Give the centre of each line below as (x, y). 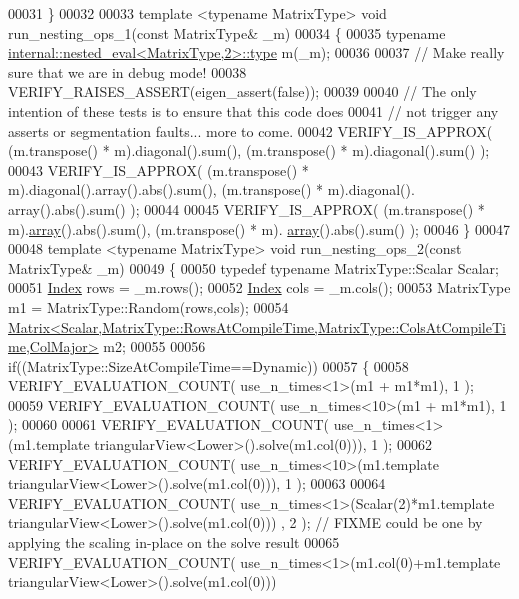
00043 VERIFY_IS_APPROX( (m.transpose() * (158, 169)
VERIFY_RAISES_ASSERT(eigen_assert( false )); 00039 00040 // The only (242, 91)
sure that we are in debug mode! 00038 (127, 71)
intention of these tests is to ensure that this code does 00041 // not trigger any (253, 110)
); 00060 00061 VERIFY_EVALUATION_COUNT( (169, 424)
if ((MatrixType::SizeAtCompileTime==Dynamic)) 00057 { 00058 (208, 365)
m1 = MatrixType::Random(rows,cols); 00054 (148, 306)
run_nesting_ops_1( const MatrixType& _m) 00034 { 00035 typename (227, 32)
